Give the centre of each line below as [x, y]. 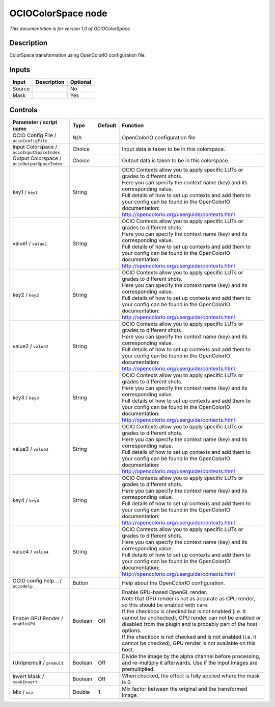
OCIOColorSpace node [59, 13]
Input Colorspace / [35, 147]
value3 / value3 [30, 449]
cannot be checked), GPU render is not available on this [189, 643]
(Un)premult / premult [38, 663]
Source [21, 89]
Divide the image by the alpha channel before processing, [191, 656]
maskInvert [25, 682]
